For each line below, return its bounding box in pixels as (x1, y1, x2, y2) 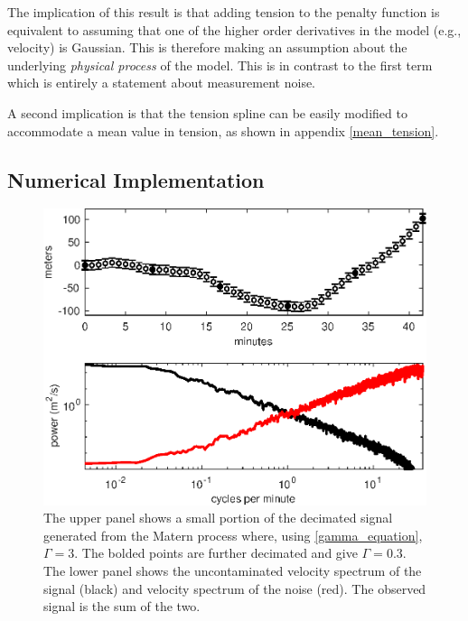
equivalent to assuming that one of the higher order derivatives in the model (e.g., (7, 20, 462, 39)
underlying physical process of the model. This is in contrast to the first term (7, 55, 433, 74)
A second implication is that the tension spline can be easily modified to (7, 103, 407, 122)
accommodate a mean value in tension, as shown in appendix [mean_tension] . (7, 121, 439, 140)
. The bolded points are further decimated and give (74, 543, 358, 562)
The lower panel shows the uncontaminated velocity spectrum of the (43, 561, 422, 579)
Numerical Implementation (7, 165, 265, 193)
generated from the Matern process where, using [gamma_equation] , (43, 525, 423, 544)
